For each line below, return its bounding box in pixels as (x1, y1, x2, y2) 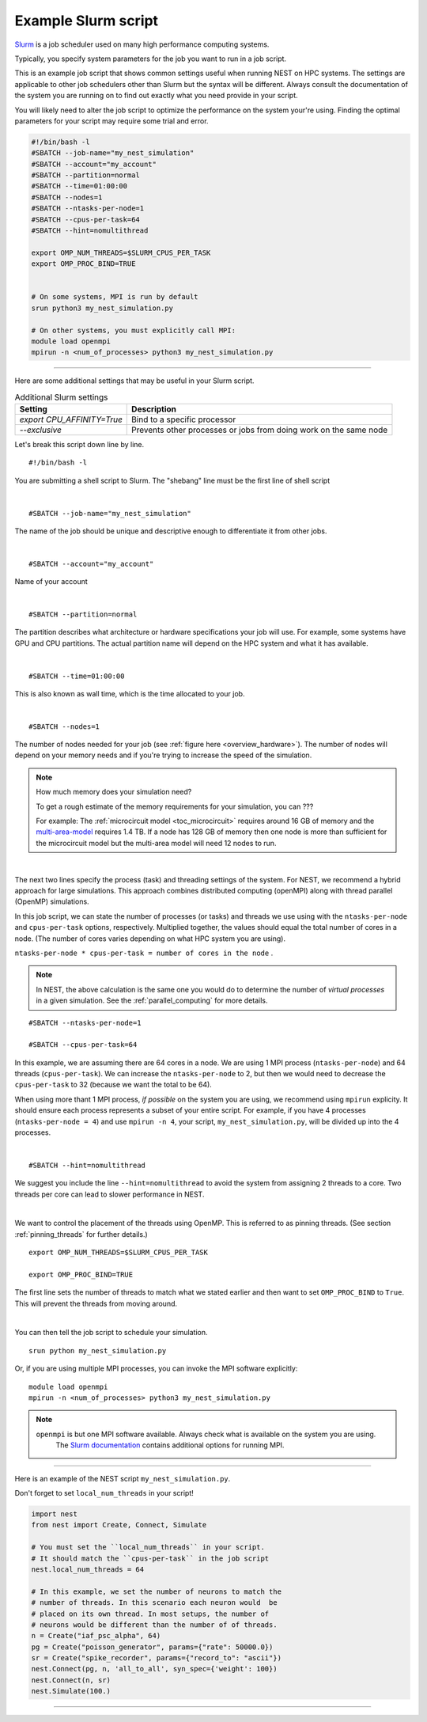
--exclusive (19, 424, 62, 435)
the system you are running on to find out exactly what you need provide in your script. (14, 91, 298, 101)
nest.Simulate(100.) (31, 1686, 111, 1696)
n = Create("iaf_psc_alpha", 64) (31, 1631, 161, 1640)
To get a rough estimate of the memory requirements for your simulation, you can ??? (36, 802, 314, 811)
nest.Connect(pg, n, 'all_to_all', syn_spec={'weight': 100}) (31, 1664, 278, 1674)
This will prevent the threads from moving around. (14, 1299, 178, 1308)
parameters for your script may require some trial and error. (14, 116, 209, 126)
